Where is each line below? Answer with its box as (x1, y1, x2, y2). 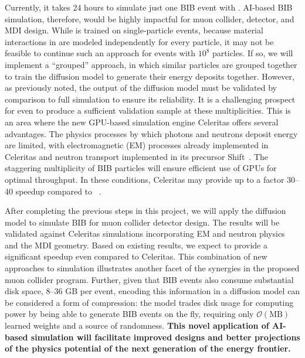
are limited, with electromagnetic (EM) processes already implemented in (5, 139, 269, 151)
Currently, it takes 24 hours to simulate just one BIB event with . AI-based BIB (5, 1, 293, 13)
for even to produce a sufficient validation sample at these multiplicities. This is (5, 104, 291, 117)
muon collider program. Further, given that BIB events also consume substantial (5, 273, 294, 285)
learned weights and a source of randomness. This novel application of (5, 319, 269, 332)
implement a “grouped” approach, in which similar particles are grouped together (5, 58, 297, 70)
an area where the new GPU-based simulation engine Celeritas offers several (5, 115, 279, 128)
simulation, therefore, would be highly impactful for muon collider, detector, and (5, 12, 294, 25)
